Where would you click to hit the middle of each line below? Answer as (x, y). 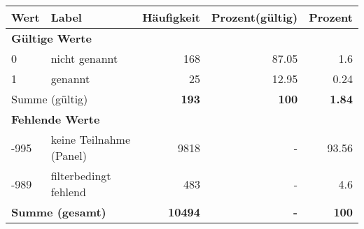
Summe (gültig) (50, 99)
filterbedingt (81, 176)
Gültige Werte (51, 38)
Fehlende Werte (56, 119)
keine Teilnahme (90, 139)
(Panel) (69, 155)
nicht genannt (84, 58)
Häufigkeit (171, 17)
